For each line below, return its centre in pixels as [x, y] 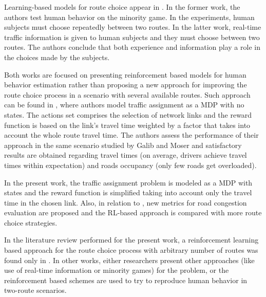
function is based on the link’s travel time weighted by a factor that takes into [127, 125]
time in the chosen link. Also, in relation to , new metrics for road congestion [126, 202]
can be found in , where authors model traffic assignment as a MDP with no [124, 105]
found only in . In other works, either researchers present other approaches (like [129, 260]
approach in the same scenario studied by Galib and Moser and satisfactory [123, 145]
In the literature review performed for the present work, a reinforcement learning [131, 240]
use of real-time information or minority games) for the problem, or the [117, 270]
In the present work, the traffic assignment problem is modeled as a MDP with [128, 182]
